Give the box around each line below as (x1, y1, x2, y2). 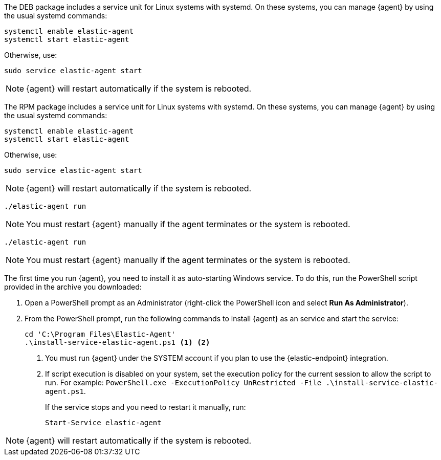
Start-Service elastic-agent (45, 419, 162, 427)
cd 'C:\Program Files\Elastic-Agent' (25, 330, 176, 338)
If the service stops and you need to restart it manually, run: (45, 403, 246, 411)
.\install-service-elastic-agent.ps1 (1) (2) (25, 338, 210, 346)
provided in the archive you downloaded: (4, 282, 142, 291)
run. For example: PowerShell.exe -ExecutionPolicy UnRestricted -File (45, 378, 322, 387)
